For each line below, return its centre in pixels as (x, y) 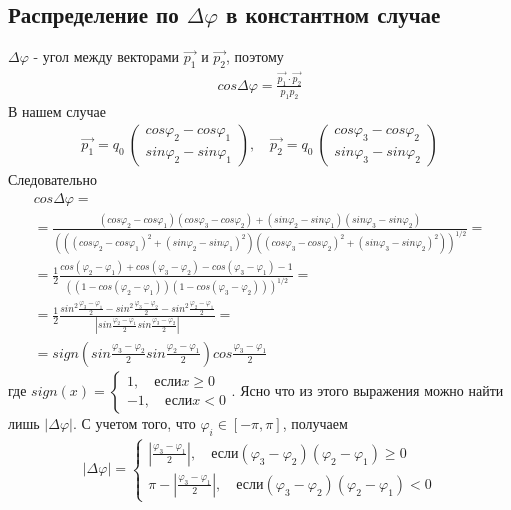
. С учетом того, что (134, 422)
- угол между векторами (106, 56)
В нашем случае (57, 110)
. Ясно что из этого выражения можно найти (367, 389)
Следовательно (52, 179)
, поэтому (255, 56)
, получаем (315, 422)
